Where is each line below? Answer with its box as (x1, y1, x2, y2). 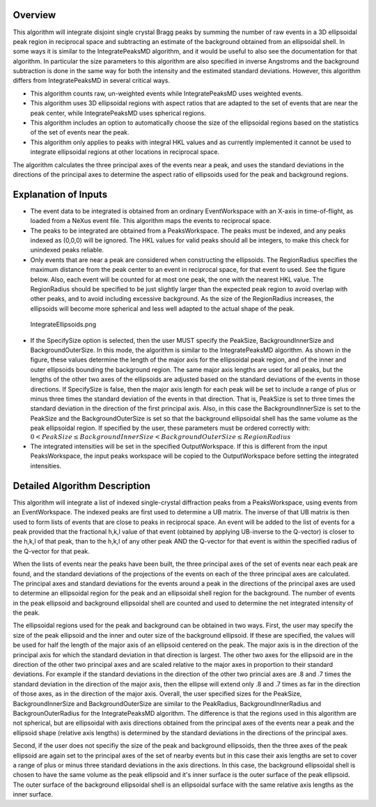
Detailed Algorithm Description (13, 479, 151, 491)
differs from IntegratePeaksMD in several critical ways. (13, 77, 171, 85)
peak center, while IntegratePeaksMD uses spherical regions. (30, 109, 207, 117)
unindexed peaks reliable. (30, 246, 104, 254)
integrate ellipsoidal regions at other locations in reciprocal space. (30, 148, 219, 156)
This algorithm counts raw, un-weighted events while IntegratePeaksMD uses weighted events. (30, 89, 303, 98)
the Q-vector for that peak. (13, 547, 90, 555)
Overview (13, 9, 56, 21)
